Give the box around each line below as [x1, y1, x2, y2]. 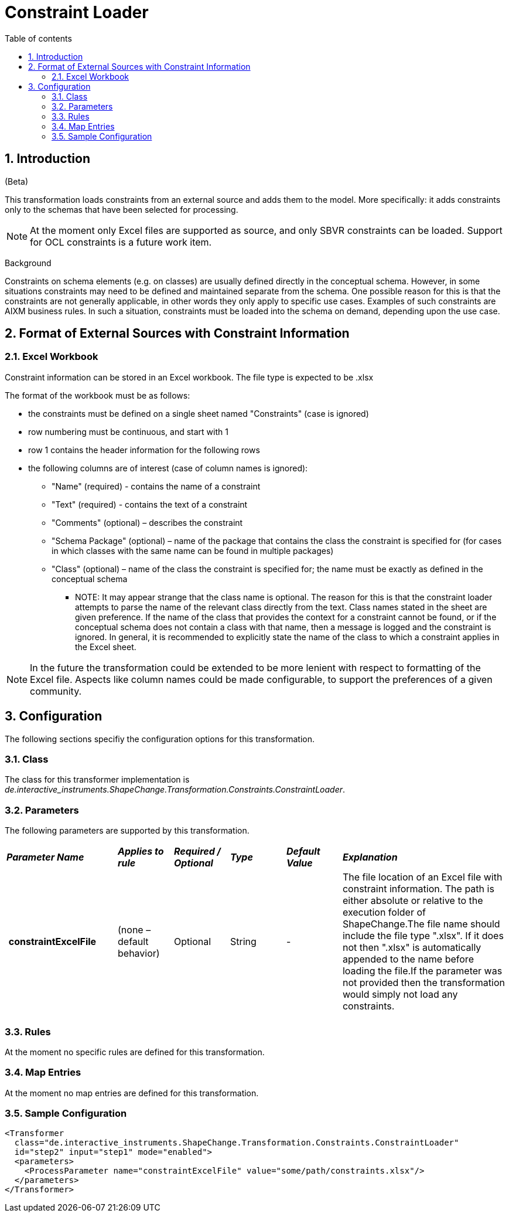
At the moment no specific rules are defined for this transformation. [5, 1046, 265, 1057]
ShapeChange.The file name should [342, 918, 500, 930]
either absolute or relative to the [342, 895, 483, 907]
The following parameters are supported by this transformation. [5, 825, 250, 836]
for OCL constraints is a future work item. [30, 236, 212, 248]
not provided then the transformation [342, 977, 505, 989]
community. [30, 685, 82, 697]
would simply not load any [342, 988, 458, 1001]
